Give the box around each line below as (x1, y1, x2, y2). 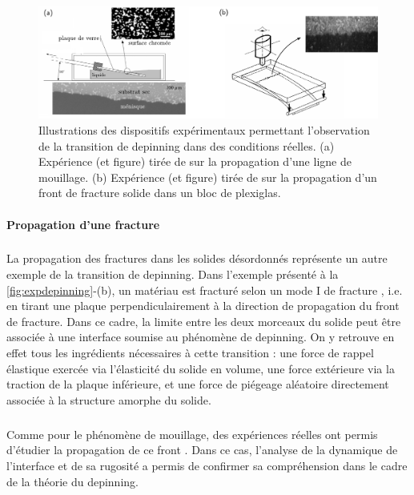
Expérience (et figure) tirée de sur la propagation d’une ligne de (38, 153, 352, 170)
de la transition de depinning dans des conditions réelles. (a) (38, 137, 335, 154)
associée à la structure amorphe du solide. (6, 391, 211, 408)
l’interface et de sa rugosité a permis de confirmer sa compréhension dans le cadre (6, 457, 408, 473)
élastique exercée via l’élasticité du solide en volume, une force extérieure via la (6, 360, 395, 376)
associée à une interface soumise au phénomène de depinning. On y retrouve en (6, 328, 395, 345)
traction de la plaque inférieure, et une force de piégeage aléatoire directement (6, 376, 389, 392)
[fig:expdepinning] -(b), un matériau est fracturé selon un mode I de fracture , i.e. (6, 281, 403, 298)
